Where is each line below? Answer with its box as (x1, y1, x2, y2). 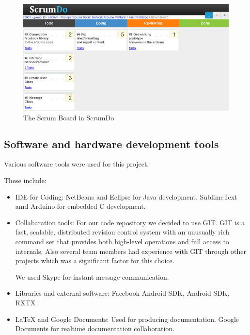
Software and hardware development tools (4, 136, 219, 151)
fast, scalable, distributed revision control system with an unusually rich (15, 227, 230, 237)
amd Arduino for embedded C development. (15, 201, 146, 211)
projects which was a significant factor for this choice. (15, 255, 174, 266)
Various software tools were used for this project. (4, 159, 149, 169)
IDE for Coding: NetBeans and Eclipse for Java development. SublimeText (15, 191, 237, 201)
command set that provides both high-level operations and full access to (15, 236, 229, 247)
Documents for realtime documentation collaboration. (15, 323, 175, 334)
